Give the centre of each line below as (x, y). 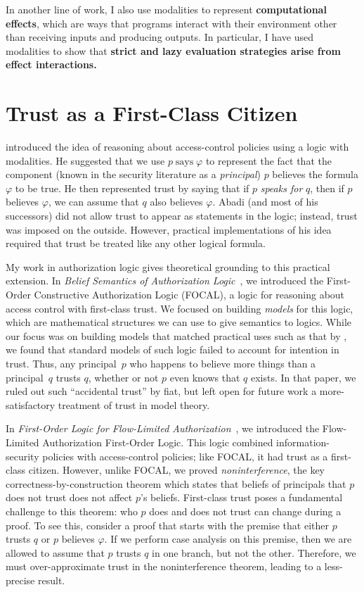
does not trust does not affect (69, 497)
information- (303, 442)
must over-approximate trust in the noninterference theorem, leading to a (164, 566)
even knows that (205, 377)
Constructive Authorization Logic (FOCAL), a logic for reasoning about (189, 295)
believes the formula (315, 174)
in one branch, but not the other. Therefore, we (254, 552)
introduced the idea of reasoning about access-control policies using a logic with (177, 147)
